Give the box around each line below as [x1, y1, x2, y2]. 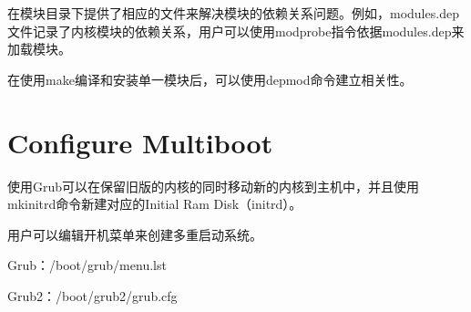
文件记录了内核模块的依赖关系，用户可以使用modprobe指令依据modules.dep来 [7, 21, 465, 40]
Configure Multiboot [7, 123, 273, 161]
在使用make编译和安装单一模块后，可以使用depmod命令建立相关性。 [7, 69, 413, 88]
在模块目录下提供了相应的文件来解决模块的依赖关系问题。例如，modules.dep [7, 4, 459, 22]
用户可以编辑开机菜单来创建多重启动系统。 [7, 224, 262, 244]
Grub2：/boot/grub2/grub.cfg [7, 286, 178, 305]
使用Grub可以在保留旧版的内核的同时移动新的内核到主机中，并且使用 [7, 176, 420, 195]
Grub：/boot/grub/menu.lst [7, 255, 167, 275]
